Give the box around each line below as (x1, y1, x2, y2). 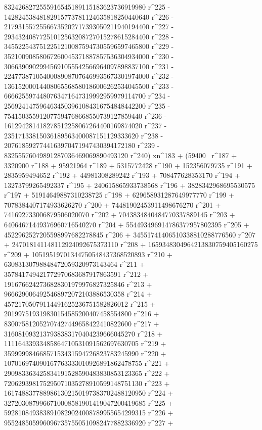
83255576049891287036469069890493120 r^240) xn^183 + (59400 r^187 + (4, 150, 237, 160)
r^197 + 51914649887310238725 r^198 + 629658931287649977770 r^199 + (4, 189, 235, 200)
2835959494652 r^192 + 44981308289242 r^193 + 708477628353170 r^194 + (4, 170, 240, 180)
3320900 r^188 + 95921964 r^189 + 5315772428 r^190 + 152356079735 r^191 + (4, 160, 252, 170)
